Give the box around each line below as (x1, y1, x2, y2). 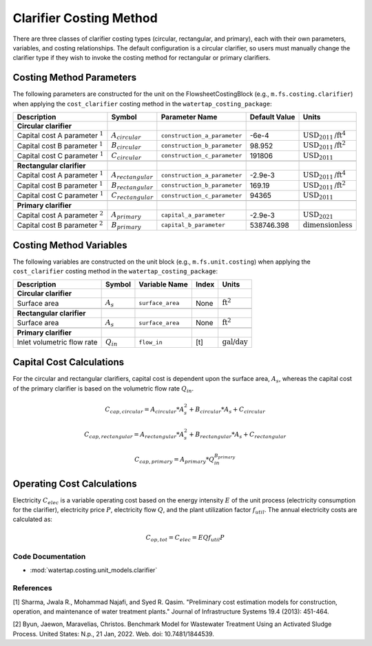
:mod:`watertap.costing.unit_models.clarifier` (30, 566, 158, 574)
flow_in (138, 338, 163, 346)
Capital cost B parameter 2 (17, 219, 103, 230)
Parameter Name (161, 112, 218, 122)
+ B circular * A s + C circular (189, 405, 265, 415)
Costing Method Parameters (12, 72, 137, 84)
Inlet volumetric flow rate (17, 337, 98, 347)
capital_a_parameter (161, 211, 225, 219)
